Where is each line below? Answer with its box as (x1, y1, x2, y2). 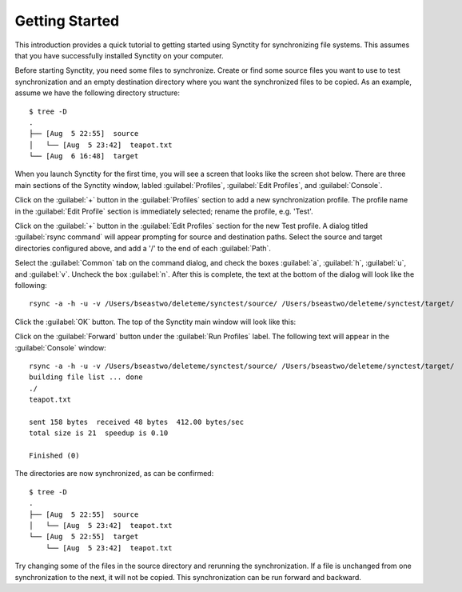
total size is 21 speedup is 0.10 (29, 429, 169, 438)
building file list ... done (29, 373, 143, 382)
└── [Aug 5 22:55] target (29, 532, 139, 542)
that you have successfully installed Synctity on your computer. (14, 50, 224, 60)
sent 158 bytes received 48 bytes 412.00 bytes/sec (29, 417, 244, 426)
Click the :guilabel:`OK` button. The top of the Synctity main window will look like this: (14, 317, 297, 326)
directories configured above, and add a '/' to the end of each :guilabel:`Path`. (14, 243, 272, 253)
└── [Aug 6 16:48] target (29, 152, 139, 161)
